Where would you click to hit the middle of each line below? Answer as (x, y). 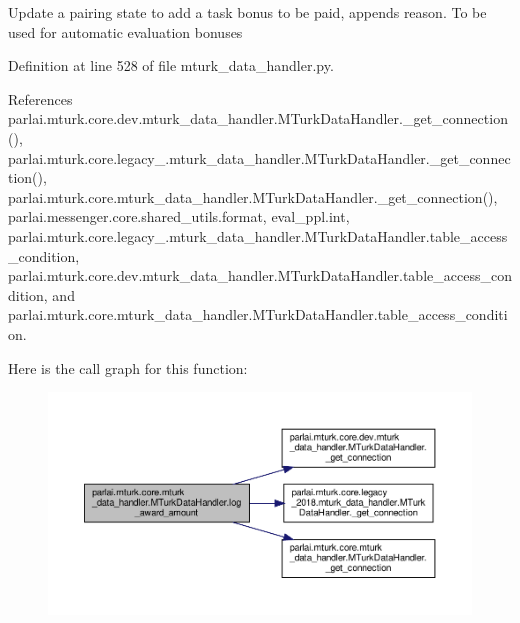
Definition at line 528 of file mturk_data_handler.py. (171, 65)
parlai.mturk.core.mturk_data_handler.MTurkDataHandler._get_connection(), (253, 196)
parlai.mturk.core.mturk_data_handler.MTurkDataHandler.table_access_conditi (258, 314)
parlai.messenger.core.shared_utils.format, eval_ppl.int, (179, 216)
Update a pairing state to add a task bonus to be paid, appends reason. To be (247, 12)
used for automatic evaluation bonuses (125, 31)
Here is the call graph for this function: (128, 367)
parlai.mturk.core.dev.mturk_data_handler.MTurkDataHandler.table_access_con (260, 275)
